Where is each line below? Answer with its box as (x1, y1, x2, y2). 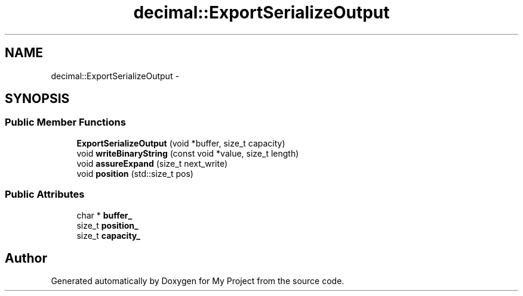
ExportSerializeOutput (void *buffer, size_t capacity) (76, 138, 285, 148)
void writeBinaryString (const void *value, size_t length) (76, 148, 299, 158)
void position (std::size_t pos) (76, 168, 193, 179)
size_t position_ (76, 220, 139, 230)
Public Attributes (5, 188, 85, 201)
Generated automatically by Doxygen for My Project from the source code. (51, 276, 344, 286)
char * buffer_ (76, 210, 133, 220)
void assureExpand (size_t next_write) (76, 158, 227, 169)
